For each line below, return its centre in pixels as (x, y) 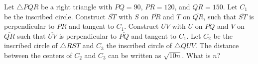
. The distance (217, 45)
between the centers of (38, 55)
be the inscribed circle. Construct (55, 16)
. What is (196, 55)
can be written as (135, 55)
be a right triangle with (77, 6)
